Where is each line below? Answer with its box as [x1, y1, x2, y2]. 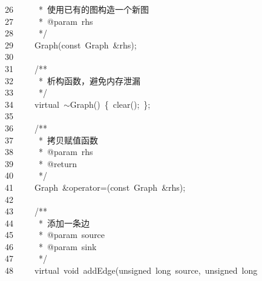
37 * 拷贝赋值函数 [5, 133, 98, 146]
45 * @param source [5, 228, 105, 241]
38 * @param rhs [5, 145, 93, 158]
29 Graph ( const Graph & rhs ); [5, 38, 137, 51]
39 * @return [5, 157, 77, 170]
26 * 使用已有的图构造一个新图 [5, 3, 149, 15]
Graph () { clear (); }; [70, 98, 151, 110]
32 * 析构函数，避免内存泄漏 [5, 74, 140, 87]
